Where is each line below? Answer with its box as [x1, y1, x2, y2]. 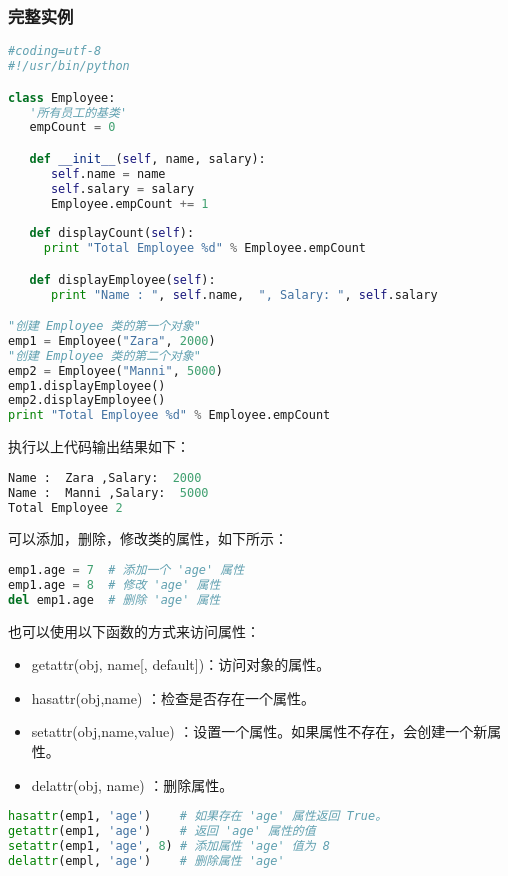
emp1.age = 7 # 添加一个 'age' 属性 [8, 563, 245, 578]
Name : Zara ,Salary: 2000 [8, 470, 202, 485]
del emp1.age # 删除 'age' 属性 [8, 592, 221, 607]
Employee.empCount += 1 [50, 196, 209, 211]
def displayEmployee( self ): [29, 272, 216, 287]
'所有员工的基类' [29, 105, 128, 120]
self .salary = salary [50, 181, 195, 196]
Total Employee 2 [8, 500, 123, 515]
